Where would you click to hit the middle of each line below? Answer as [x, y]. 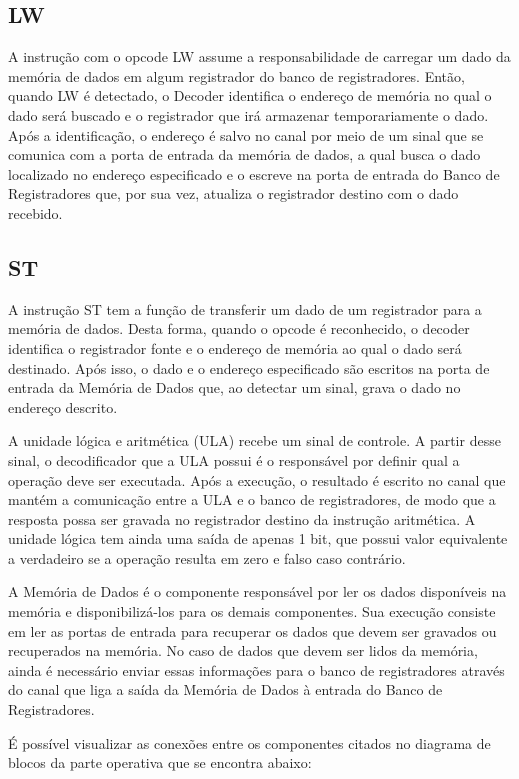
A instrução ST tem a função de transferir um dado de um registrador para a [245, 308]
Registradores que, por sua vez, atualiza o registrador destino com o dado [233, 193]
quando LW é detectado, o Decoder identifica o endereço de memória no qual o [250, 95]
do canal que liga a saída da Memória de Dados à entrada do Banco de [225, 689]
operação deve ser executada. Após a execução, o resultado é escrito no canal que [257, 479]
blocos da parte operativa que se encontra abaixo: [160, 762]
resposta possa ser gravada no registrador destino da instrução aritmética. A [242, 518]
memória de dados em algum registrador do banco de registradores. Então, [236, 75]
